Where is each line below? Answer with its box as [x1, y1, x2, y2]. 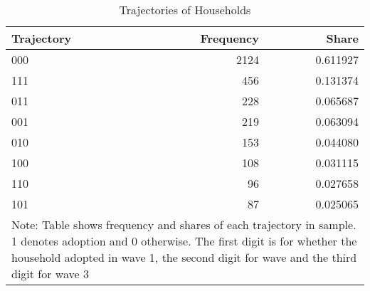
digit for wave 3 [11, 265, 89, 282]
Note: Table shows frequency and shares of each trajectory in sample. [11, 216, 356, 233]
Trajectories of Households [119, 1, 251, 18]
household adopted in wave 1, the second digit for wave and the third [11, 249, 357, 265]
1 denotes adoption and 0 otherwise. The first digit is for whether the [11, 233, 357, 249]
